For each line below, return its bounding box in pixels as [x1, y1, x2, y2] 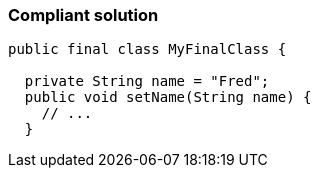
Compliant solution [8, 5, 159, 25]
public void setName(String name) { [24, 89, 312, 106]
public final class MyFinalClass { [8, 41, 287, 58]
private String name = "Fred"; [24, 73, 270, 90]
